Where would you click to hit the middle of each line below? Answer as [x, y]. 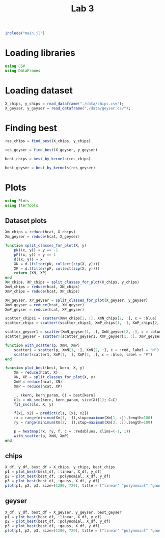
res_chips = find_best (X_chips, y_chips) [48, 141]
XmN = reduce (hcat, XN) [38, 382]
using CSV [15, 66]
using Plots [17, 201]
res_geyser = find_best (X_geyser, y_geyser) [51, 150]
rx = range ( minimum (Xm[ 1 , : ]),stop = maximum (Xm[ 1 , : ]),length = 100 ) [83, 418]
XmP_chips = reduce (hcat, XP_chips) [42, 291]
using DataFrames [23, 71]
